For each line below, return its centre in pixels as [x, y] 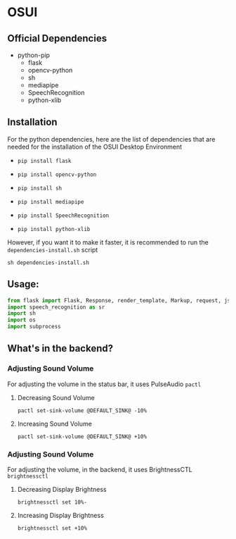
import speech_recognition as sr [56, 307]
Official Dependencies [57, 38]
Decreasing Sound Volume [56, 397]
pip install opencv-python [57, 174]
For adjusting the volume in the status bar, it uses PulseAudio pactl [104, 384]
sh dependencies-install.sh [48, 262]
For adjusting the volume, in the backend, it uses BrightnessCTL [100, 469]
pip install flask [44, 161]
